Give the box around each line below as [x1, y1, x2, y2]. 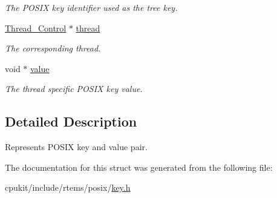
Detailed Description [5, 112, 137, 131]
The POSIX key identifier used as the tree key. [5, 1, 178, 13]
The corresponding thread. [5, 42, 101, 54]
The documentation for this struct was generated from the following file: [5, 160, 273, 173]
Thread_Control [5, 21, 67, 34]
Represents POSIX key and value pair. [5, 140, 148, 153]
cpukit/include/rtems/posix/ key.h [5, 181, 131, 194]
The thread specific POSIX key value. [5, 82, 143, 95]
